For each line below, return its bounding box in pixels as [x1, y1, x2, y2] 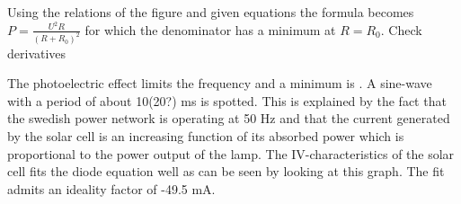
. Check [380, 20, 422, 39]
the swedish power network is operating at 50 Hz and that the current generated [7, 109, 450, 128]
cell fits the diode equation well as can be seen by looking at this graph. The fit [7, 162, 445, 181]
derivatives [7, 43, 66, 62]
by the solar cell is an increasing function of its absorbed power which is [7, 126, 404, 145]
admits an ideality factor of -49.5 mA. [7, 179, 216, 198]
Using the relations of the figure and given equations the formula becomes [7, 3, 414, 21]
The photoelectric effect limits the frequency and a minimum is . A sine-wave [7, 74, 432, 93]
